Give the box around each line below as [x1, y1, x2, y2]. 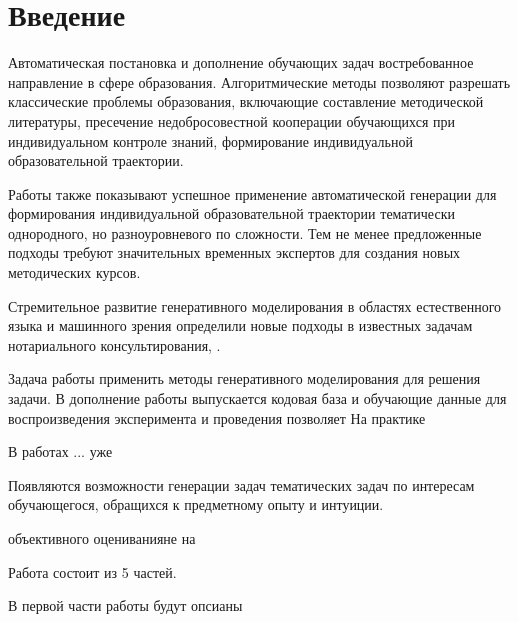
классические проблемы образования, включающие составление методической [8, 91, 484, 112]
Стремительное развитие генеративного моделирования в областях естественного [8, 295, 502, 316]
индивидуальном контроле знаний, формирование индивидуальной [8, 130, 413, 151]
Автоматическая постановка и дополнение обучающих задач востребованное [8, 52, 474, 73]
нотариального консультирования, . [8, 334, 221, 355]
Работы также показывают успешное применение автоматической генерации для [8, 183, 497, 204]
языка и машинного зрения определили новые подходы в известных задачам [8, 315, 473, 336]
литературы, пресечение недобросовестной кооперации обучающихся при [8, 110, 455, 131]
